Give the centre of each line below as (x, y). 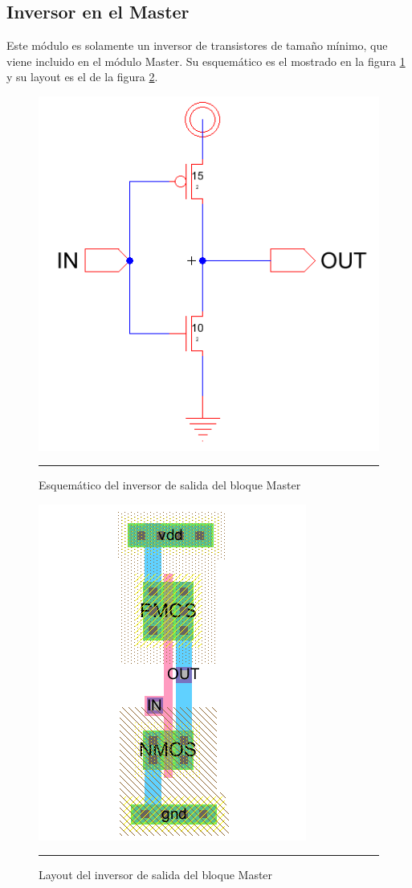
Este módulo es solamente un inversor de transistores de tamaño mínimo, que (197, 45)
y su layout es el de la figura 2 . (82, 77)
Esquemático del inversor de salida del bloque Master (170, 485)
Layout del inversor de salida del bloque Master (156, 875)
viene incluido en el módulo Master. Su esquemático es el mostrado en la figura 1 (206, 61)
